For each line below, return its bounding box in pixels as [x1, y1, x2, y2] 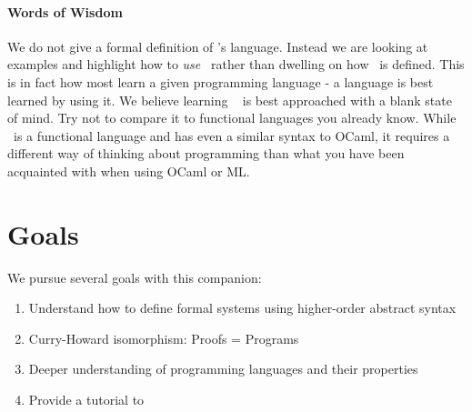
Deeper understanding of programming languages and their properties [28, 359, 418, 378]
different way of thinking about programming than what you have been [7, 144, 405, 163]
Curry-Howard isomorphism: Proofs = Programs [28, 328, 299, 347]
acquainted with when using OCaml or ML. [7, 161, 250, 180]
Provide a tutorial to [28, 390, 145, 409]
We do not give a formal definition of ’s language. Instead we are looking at [7, 36, 428, 55]
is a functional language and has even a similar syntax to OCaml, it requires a [13, 126, 450, 145]
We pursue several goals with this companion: [7, 267, 262, 286]
